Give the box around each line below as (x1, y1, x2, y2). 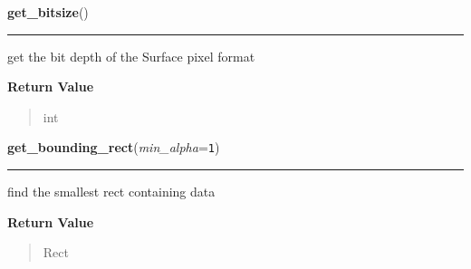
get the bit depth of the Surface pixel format (7, 46, 255, 65)
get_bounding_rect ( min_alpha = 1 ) (7, 138, 220, 157)
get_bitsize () (7, 3, 89, 21)
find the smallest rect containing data (7, 182, 216, 201)
